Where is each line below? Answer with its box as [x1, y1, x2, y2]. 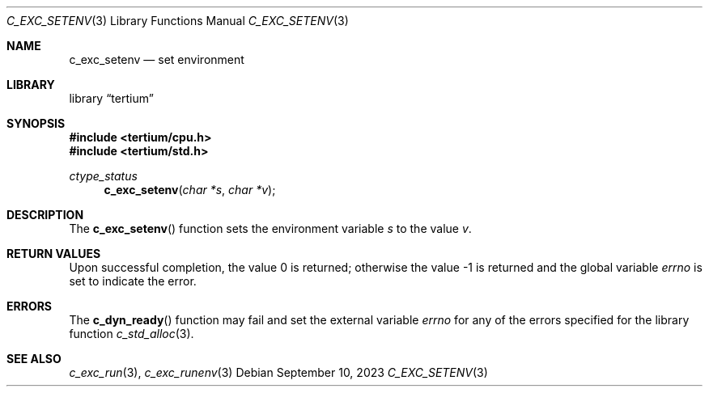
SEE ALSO [6, 352, 62, 366]
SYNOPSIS [6, 116, 66, 130]
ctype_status [69, 169, 138, 183]
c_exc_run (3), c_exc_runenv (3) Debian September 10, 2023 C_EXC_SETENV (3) [69, 366, 488, 379]
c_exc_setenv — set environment [69, 53, 244, 66]
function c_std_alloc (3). [69, 327, 194, 340]
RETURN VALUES [6, 247, 101, 260]
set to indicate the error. [69, 274, 197, 288]
